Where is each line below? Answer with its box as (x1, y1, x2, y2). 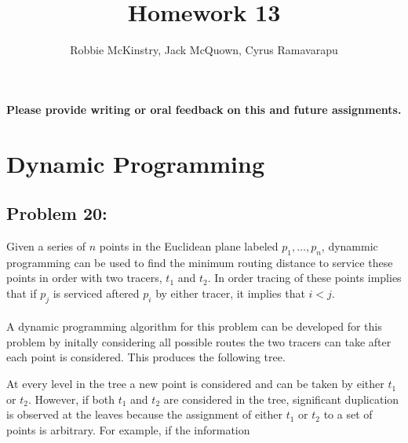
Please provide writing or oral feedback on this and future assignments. (6, 101, 402, 117)
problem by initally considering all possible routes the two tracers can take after (6, 333, 392, 350)
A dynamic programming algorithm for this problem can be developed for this (6, 318, 382, 335)
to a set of (323, 406, 373, 423)
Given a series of (6, 237, 86, 254)
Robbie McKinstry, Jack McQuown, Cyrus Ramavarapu (70, 42, 338, 58)
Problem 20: (6, 201, 107, 225)
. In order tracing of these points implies (207, 269, 402, 286)
